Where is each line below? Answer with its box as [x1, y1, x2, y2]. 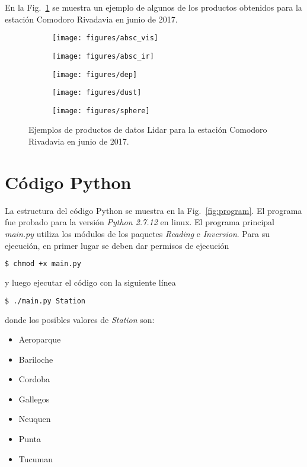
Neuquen [18, 412, 51, 425]
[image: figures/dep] [52, 70, 137, 79]
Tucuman [18, 452, 53, 465]
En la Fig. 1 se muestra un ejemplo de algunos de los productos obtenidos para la [5, 1, 302, 13]
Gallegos [18, 392, 50, 405]
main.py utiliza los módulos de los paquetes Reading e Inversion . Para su [5, 227, 270, 239]
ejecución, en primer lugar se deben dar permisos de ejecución [5, 239, 229, 251]
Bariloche [18, 353, 53, 365]
